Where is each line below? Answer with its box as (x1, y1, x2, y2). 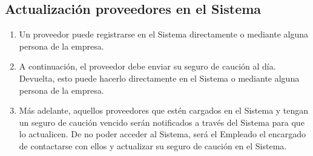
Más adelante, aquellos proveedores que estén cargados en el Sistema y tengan (19, 104, 309, 117)
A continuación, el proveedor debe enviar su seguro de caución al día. (19, 60, 276, 73)
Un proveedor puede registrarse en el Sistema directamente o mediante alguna (19, 28, 308, 41)
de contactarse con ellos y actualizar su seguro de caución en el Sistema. (19, 139, 287, 152)
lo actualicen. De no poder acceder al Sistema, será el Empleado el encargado (19, 128, 306, 140)
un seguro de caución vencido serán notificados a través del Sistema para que (19, 115, 305, 128)
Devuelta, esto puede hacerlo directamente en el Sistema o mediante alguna (19, 71, 300, 84)
